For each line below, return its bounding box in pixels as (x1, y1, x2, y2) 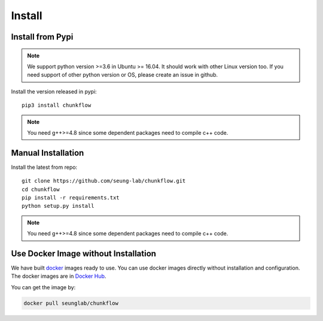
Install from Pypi (11, 32, 74, 42)
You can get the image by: (11, 283, 76, 290)
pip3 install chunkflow (22, 102, 92, 109)
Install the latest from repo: (11, 163, 78, 171)
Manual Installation (11, 147, 84, 158)
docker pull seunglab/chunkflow (23, 299, 119, 307)
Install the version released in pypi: (11, 87, 97, 95)
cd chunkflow (22, 186, 60, 193)
